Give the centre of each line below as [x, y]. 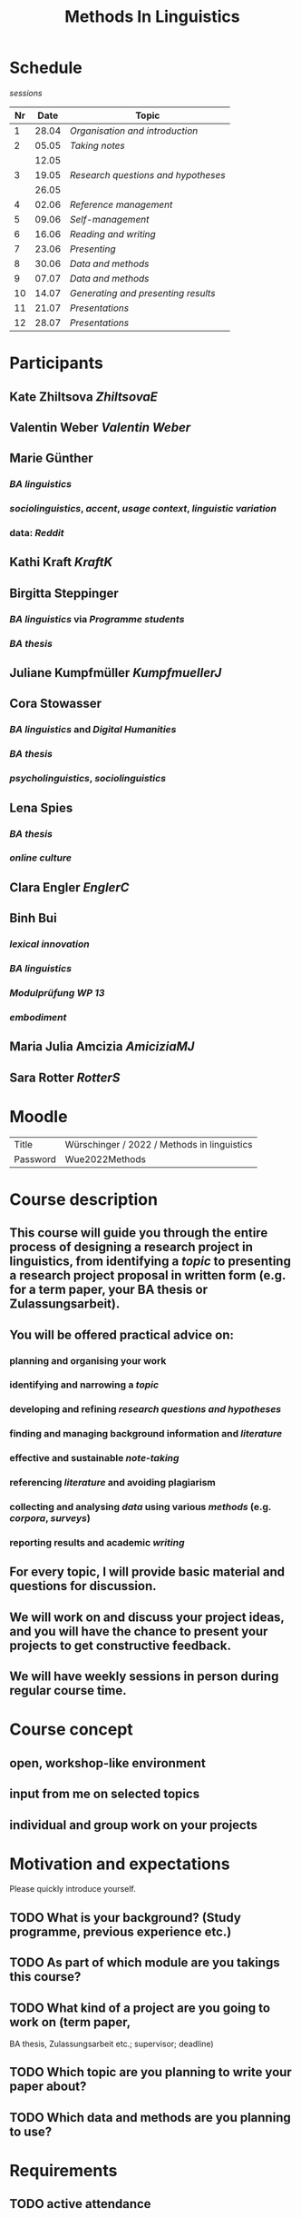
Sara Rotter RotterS [65, 1077]
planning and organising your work [88, 1360]
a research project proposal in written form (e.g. [148, 1275]
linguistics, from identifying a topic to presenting [150, 1262]
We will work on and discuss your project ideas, [147, 1617]
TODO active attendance [80, 2204]
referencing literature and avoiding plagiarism [112, 1483]
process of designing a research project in [131, 1247]
